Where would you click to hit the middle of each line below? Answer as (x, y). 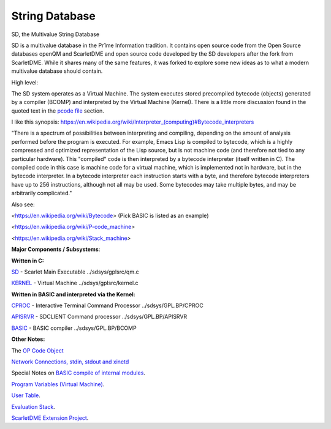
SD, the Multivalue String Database (55, 34)
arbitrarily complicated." (42, 193)
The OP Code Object (37, 350)
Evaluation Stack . (33, 406)
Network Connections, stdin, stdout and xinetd (70, 362)
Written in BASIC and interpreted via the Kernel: (74, 294)
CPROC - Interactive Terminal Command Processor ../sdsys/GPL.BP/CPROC (107, 305)
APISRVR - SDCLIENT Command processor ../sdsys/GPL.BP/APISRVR (99, 317)
